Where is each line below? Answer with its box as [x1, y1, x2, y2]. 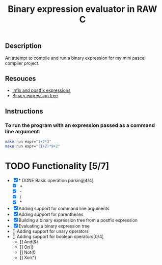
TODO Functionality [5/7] [5, 160, 109, 172]
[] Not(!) [19, 249, 36, 255]
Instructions [5, 107, 43, 115]
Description [5, 42, 42, 50]
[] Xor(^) [19, 255, 37, 261]
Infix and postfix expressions [12, 87, 71, 93]
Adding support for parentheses [18, 211, 83, 218]
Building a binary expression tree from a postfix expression [18, 217, 138, 223]
